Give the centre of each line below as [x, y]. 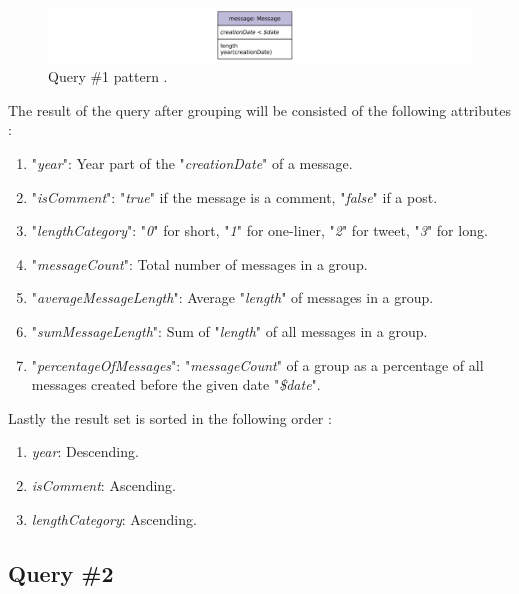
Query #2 [61, 572]
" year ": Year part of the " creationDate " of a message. [192, 163]
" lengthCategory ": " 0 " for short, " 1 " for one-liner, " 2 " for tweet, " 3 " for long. [259, 230]
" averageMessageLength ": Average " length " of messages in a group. [232, 297]
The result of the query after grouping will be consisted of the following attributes [259, 109]
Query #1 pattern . [108, 76]
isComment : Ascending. [103, 484]
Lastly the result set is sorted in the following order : [170, 417]
